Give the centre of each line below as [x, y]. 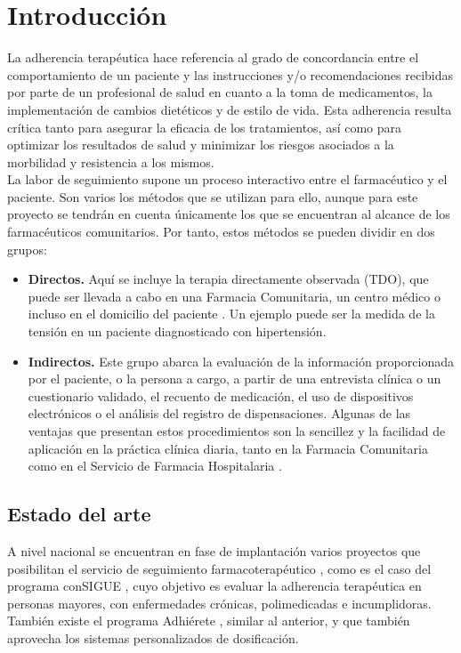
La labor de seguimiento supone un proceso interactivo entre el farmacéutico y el [227, 179]
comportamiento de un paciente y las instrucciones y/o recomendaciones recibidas [230, 74]
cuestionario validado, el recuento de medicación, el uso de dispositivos [221, 395]
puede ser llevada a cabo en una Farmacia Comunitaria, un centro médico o [234, 296]
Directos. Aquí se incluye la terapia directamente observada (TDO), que [228, 279]
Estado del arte [79, 514]
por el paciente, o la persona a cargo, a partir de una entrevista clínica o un [235, 379]
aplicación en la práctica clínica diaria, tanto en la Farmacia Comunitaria [228, 448]
